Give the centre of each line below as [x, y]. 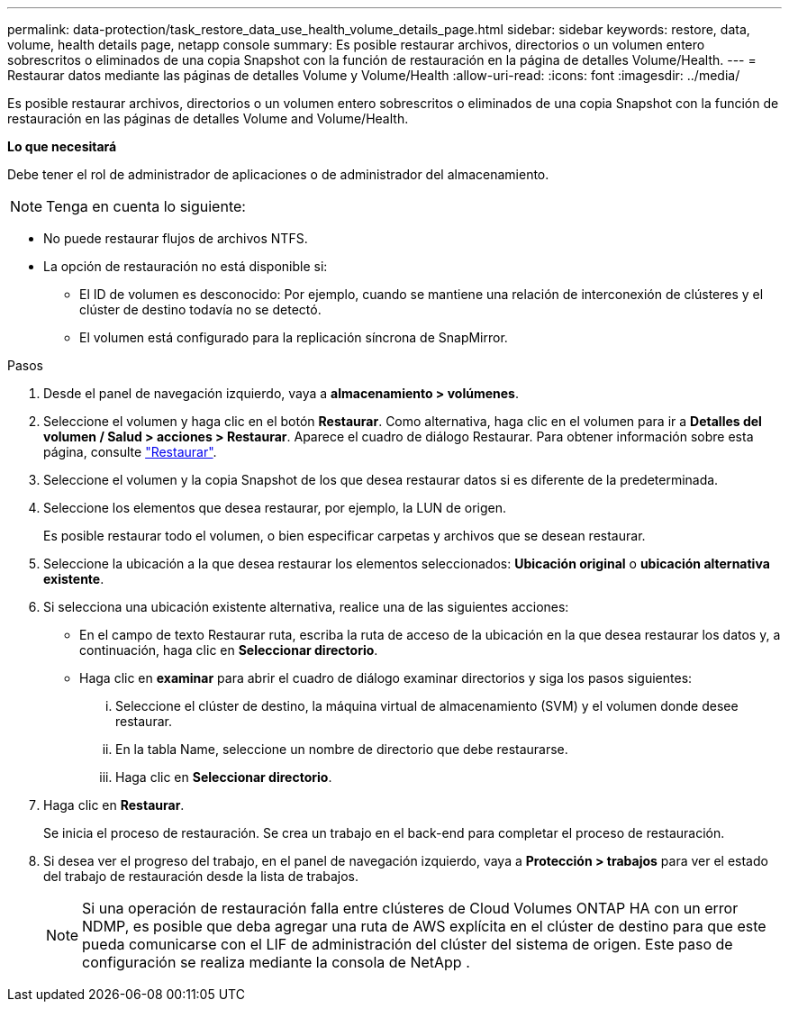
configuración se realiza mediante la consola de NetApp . [276, 962]
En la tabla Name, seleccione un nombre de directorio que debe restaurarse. [342, 749]
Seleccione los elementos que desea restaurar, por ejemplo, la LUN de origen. [275, 508]
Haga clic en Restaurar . [114, 805]
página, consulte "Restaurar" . [130, 452]
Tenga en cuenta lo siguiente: [146, 206]
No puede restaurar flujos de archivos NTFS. [176, 238]
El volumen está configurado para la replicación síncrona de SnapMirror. [294, 337]
